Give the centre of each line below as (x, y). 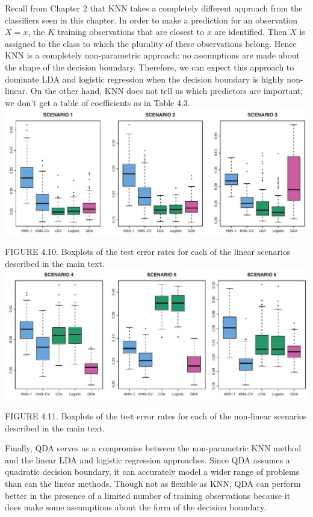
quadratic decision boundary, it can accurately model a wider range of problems (152, 472)
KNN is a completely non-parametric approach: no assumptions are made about (153, 55)
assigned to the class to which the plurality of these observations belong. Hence (151, 43)
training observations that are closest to (131, 32)
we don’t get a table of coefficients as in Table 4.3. (98, 102)
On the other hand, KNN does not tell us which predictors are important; (167, 91)
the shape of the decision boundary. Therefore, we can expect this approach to (150, 67)
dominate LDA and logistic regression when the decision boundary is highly (144, 79)
